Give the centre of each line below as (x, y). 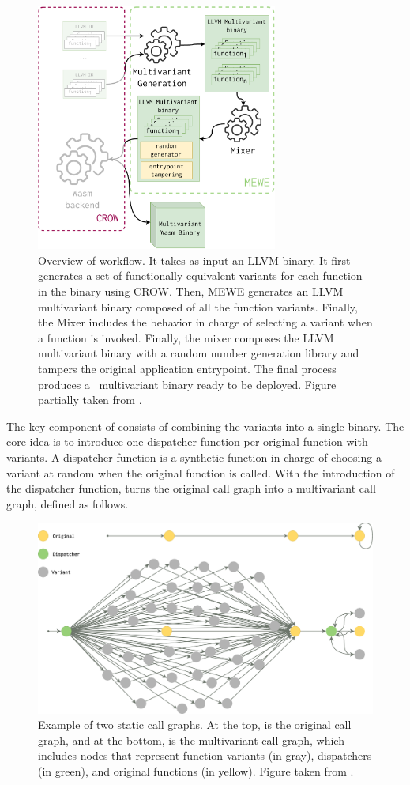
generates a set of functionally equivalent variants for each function (200, 276)
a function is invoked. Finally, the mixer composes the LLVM (186, 337)
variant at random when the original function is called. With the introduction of (201, 472)
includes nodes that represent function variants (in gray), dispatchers (205, 755)
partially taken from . (90, 400)
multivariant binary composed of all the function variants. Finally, (198, 306)
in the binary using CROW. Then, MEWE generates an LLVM (191, 291)
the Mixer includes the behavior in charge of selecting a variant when (205, 322)
